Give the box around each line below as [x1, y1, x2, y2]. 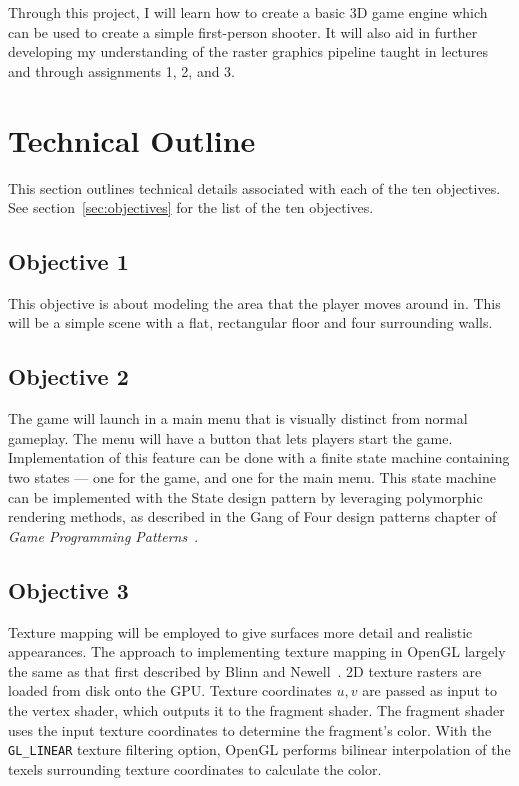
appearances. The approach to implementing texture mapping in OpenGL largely [8, 641, 506, 662]
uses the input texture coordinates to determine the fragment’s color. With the [8, 719, 492, 740]
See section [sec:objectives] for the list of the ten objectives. [8, 197, 374, 218]
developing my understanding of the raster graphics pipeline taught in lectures [8, 41, 489, 62]
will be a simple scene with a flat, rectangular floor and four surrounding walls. [8, 312, 493, 333]
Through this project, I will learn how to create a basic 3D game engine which [8, 2, 488, 22]
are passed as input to [362, 680, 497, 701]
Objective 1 [8, 246, 129, 277]
